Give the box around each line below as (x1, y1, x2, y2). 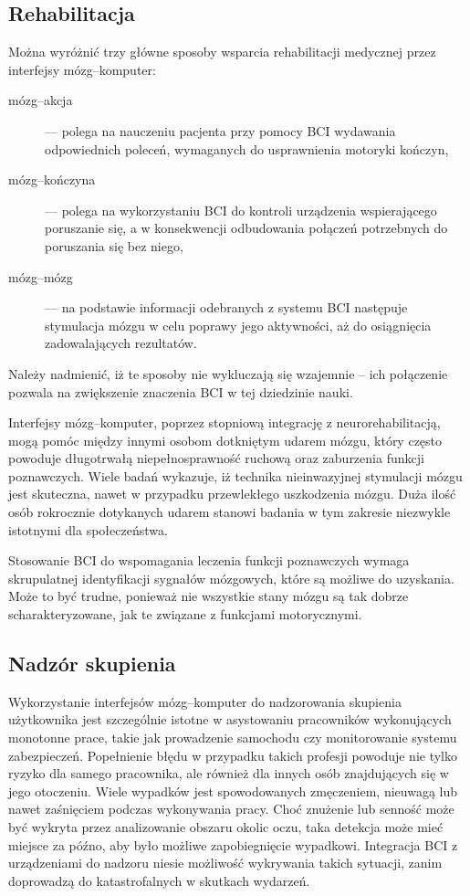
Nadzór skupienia (8, 649, 176, 678)
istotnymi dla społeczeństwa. (8, 520, 168, 539)
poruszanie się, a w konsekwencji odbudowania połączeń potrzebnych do (45, 218, 448, 237)
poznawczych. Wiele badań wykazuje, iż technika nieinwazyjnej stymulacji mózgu (8, 466, 463, 485)
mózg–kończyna (8, 170, 96, 189)
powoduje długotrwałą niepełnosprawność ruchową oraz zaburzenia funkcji (8, 448, 424, 468)
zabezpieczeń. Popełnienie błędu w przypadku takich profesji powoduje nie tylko (8, 745, 458, 764)
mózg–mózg (8, 267, 73, 286)
